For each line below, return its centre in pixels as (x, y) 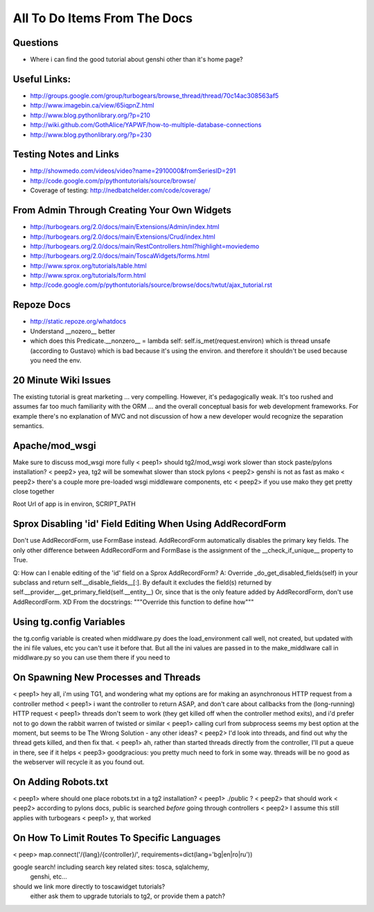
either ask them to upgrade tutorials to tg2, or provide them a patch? (128, 896)
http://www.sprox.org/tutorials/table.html (88, 265)
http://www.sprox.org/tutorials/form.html (88, 276)
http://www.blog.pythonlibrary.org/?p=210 (90, 115)
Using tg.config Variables (69, 622)
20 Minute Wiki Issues (62, 380)
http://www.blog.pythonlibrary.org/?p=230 (91, 135)
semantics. (28, 426)
